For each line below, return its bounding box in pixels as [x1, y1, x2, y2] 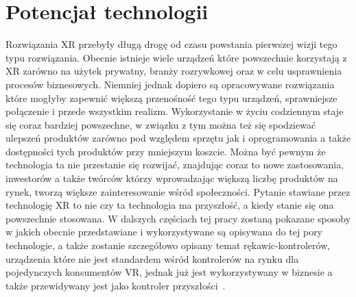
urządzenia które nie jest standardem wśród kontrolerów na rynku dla [5, 251, 299, 266]
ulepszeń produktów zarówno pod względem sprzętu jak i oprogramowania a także [5, 131, 351, 145]
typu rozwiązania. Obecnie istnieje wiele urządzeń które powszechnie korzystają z [5, 50, 347, 64]
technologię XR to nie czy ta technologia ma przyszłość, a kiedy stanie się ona [5, 198, 334, 212]
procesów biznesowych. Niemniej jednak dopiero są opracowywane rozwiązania [5, 77, 335, 91]
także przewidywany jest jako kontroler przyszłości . [5, 278, 226, 292]
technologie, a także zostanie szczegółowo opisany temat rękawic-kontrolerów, [5, 238, 331, 253]
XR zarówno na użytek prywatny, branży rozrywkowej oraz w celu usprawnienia [5, 64, 342, 78]
